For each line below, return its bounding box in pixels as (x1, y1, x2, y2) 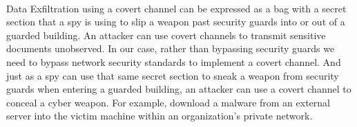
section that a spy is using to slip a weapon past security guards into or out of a (6, 14, 345, 29)
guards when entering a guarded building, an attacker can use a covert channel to (6, 82, 351, 96)
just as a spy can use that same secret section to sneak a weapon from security (6, 68, 339, 82)
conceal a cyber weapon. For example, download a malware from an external (6, 95, 330, 109)
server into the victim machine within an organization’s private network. (6, 108, 313, 123)
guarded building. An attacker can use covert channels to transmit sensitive (6, 27, 326, 42)
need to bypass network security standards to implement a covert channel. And (6, 54, 341, 69)
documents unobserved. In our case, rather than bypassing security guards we (6, 41, 335, 56)
